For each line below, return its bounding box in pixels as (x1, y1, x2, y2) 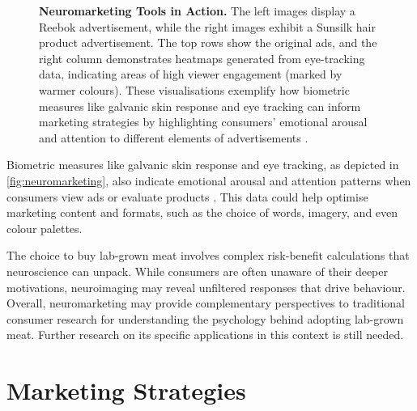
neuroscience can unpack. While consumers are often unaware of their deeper (6, 262, 389, 279)
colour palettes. (6, 219, 83, 236)
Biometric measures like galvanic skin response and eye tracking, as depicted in (6, 156, 399, 173)
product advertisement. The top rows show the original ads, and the (39, 34, 377, 51)
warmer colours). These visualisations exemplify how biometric (39, 81, 350, 98)
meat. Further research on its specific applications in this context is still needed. (6, 326, 404, 343)
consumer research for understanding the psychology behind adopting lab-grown (6, 310, 404, 327)
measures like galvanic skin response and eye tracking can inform (39, 97, 361, 114)
